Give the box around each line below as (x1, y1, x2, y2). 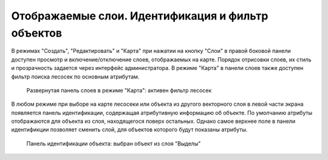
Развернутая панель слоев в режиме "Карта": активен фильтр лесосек (26, 86, 212, 94)
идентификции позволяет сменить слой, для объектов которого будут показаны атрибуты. (11, 126, 248, 133)
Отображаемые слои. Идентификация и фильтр (11, 9, 268, 23)
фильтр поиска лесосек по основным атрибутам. (11, 73, 140, 80)
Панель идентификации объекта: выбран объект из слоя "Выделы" (26, 140, 201, 147)
